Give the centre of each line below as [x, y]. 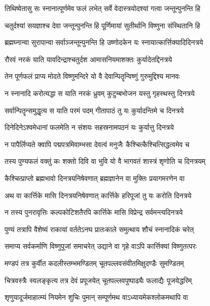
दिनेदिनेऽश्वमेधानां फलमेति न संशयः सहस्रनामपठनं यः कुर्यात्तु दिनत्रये [89, 127]
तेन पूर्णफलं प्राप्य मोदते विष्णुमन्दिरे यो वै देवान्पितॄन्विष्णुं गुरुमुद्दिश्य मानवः [92, 76]
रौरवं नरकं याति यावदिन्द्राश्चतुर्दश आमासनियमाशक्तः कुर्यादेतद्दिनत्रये [88, 59]
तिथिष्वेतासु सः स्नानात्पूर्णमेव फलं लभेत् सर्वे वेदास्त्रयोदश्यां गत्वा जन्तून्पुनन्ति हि [102, 8]
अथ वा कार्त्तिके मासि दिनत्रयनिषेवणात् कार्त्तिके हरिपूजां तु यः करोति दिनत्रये [98, 195]
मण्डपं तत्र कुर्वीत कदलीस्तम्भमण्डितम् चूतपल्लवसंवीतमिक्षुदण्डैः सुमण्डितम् [94, 263]
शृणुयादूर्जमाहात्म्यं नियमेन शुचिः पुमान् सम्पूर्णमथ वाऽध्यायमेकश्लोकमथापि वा [96, 297]
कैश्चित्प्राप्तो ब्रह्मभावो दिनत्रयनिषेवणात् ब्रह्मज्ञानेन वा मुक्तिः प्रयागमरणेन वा [95, 178]
